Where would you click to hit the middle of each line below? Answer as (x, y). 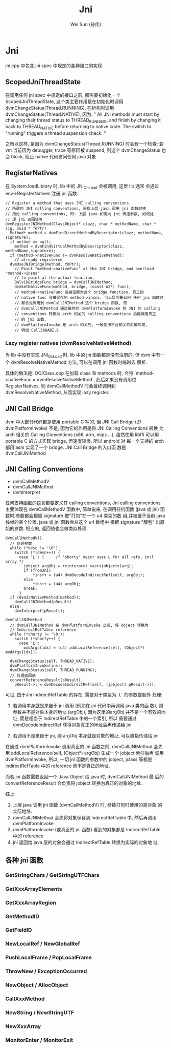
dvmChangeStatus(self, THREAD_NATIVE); (52, 661)
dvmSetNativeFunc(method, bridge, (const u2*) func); (73, 286)
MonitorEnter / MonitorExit (39, 1040)
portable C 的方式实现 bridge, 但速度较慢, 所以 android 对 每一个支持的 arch (85, 441)
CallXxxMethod (25, 999)
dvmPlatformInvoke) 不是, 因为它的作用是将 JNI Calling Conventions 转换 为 (85, 428)
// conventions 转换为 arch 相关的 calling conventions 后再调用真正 (85, 314)
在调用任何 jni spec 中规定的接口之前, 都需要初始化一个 (63, 95)
